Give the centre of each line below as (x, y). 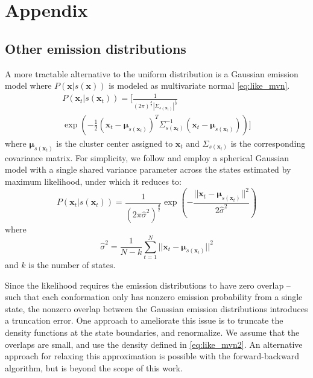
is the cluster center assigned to (115, 143)
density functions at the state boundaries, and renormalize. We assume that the (152, 332)
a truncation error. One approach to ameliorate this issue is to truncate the (144, 320)
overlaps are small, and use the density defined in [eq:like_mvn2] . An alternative (154, 344)
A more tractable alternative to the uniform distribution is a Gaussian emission (152, 73)
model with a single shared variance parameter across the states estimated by (148, 169)
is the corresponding (268, 143)
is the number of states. (72, 264)
